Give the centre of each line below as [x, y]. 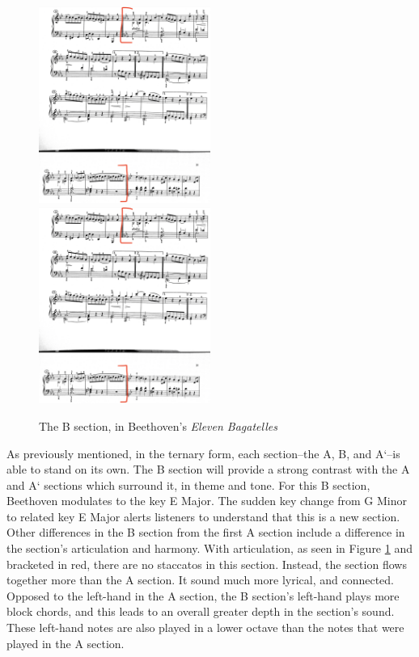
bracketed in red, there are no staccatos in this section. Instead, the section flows [207, 564]
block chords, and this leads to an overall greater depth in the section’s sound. [201, 611]
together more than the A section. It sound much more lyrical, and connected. [201, 580]
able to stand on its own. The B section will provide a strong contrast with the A [208, 469]
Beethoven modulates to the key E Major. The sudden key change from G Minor [207, 501]
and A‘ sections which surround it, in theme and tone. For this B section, [188, 484]
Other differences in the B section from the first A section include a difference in [206, 532]
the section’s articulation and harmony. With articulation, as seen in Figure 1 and [209, 548]
